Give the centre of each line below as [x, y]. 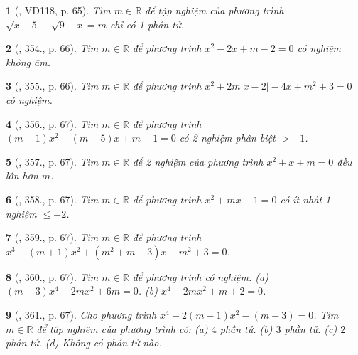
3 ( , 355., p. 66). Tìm [52, 86]
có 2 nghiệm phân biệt [227, 138]
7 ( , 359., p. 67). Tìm [52, 237]
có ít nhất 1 [305, 199]
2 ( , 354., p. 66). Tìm [52, 48]
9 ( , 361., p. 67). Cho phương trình [81, 314]
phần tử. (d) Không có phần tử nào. [84, 343]
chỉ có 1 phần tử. [147, 24]
